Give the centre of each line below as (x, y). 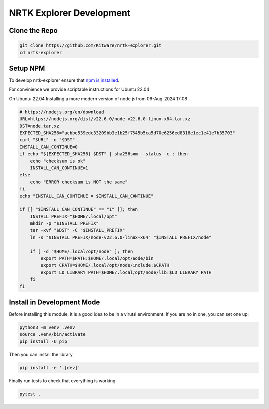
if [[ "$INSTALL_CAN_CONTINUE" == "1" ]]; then (79, 210)
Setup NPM (27, 68)
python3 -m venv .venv (47, 327)
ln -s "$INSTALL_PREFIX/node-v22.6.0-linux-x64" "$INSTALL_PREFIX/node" (121, 237)
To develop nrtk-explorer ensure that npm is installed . (64, 80)
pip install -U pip (43, 341)
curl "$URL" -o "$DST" (47, 140)
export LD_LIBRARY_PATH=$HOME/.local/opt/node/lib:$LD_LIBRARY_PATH (126, 272)
